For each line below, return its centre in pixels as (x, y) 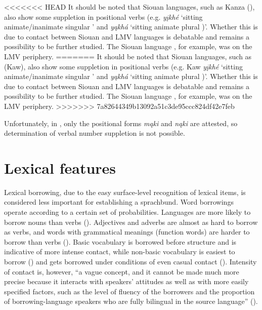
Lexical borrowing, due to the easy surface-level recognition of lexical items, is (125, 192)
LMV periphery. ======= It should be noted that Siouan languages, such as (128, 56)
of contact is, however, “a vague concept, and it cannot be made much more (122, 271)
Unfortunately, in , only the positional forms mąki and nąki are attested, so (121, 123)
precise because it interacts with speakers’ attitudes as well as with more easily (126, 281)
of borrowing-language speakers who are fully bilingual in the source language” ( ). (131, 301)
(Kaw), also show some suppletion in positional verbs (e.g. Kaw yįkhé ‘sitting (123, 66)
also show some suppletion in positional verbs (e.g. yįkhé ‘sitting (103, 16)
